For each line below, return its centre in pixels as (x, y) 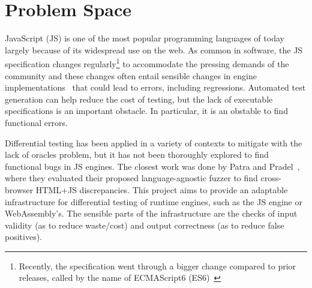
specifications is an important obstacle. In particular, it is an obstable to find (146, 111)
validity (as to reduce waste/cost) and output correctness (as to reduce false (145, 225)
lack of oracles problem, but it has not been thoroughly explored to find (137, 154)
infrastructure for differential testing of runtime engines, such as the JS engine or (154, 201)
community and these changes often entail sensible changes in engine (131, 75)
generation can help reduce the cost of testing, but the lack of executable (139, 99)
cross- (271, 178)
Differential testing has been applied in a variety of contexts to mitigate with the (154, 142)
